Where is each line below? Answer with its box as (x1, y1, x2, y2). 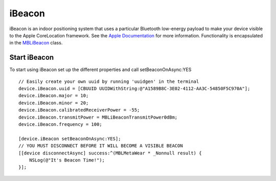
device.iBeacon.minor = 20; (18, 100, 89, 106)
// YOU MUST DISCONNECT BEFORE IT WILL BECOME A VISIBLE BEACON (18, 143, 183, 149)
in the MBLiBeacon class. (9, 40, 63, 46)
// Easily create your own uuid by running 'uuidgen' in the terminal (18, 78, 199, 84)
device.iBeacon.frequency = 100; (18, 121, 102, 127)
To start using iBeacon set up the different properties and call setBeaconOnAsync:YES (9, 66, 192, 73)
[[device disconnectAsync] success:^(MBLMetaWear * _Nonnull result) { (18, 150, 202, 156)
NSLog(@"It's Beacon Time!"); (29, 157, 105, 163)
